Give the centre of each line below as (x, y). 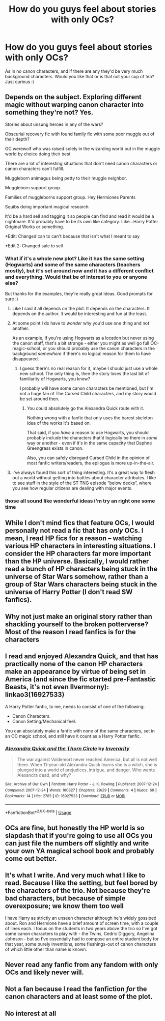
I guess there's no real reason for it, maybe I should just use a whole (89, 368)
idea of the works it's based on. (59, 423)
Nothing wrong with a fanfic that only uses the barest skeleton (90, 418)
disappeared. (26, 359)
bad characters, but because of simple (65, 898)
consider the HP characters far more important (78, 554)
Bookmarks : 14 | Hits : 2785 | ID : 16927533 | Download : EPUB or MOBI (65, 796)
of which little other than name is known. (46, 949)
